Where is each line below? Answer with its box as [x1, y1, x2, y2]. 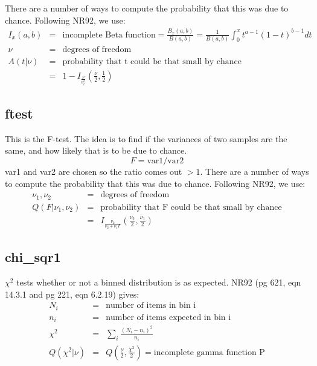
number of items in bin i [106, 301, 196, 310]
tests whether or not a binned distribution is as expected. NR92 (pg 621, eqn [16, 275, 301, 288]
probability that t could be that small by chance [62, 57, 242, 66]
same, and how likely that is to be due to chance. [5, 144, 187, 157]
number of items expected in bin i [106, 313, 231, 322]
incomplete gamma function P [153, 348, 265, 357]
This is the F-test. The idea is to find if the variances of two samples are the [5, 132, 287, 145]
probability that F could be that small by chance [100, 203, 282, 212]
